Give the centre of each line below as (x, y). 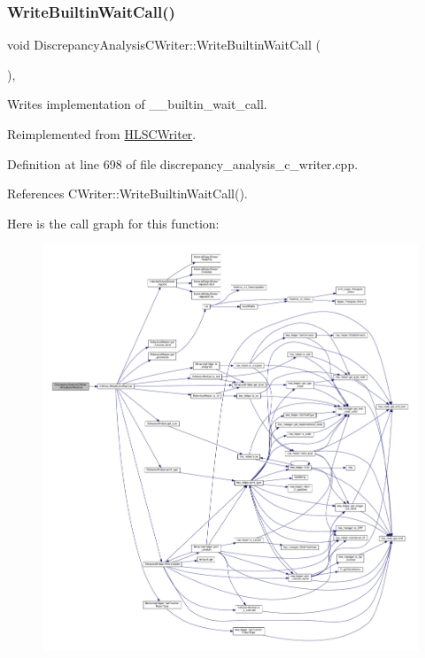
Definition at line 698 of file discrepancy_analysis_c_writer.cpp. (183, 163)
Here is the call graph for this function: (113, 223)
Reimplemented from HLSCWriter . (102, 134)
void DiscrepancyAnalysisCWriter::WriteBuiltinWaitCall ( (164, 45)
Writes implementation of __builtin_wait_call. (137, 104)
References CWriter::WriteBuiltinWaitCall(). (127, 194)
